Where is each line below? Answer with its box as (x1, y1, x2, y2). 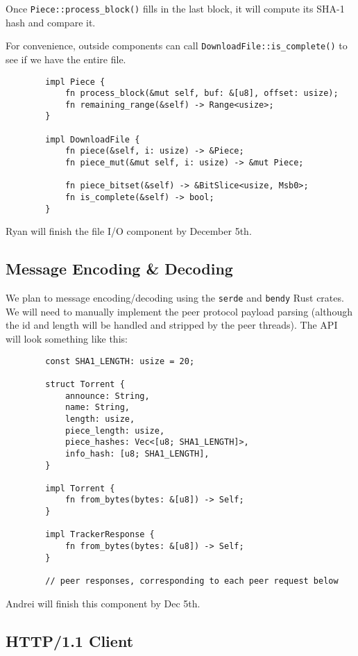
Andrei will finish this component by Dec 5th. (6, 596, 201, 610)
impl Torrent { (45, 483, 115, 493)
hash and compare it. (6, 15, 96, 29)
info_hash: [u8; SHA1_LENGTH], (65, 448, 210, 459)
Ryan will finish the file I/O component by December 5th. (6, 224, 252, 238)
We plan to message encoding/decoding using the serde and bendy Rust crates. (6, 290, 344, 305)
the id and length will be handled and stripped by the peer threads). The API (6, 318, 338, 332)
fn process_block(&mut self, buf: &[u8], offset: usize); (65, 88, 339, 99)
